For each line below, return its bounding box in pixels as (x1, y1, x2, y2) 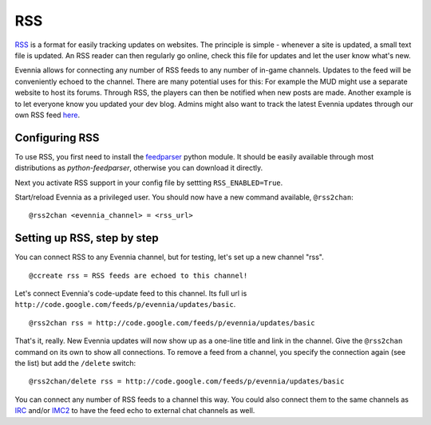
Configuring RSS (14, 131, 100, 144)
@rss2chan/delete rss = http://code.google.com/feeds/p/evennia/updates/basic (29, 377, 345, 386)
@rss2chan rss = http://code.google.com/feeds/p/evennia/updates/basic (29, 318, 315, 327)
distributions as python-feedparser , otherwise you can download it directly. (14, 163, 263, 173)
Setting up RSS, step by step (14, 231, 159, 245)
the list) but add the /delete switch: (14, 359, 136, 368)
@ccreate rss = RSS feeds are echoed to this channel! (29, 271, 248, 280)
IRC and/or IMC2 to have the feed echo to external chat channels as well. (14, 406, 255, 415)
